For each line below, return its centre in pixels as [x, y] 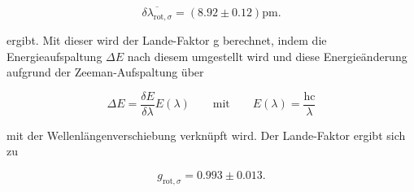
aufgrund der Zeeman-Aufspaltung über [105, 72]
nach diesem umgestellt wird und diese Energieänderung [267, 56]
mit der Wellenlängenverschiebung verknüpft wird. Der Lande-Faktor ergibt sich [206, 135]
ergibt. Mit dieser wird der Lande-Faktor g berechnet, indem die [167, 40]
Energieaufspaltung [54, 56]
